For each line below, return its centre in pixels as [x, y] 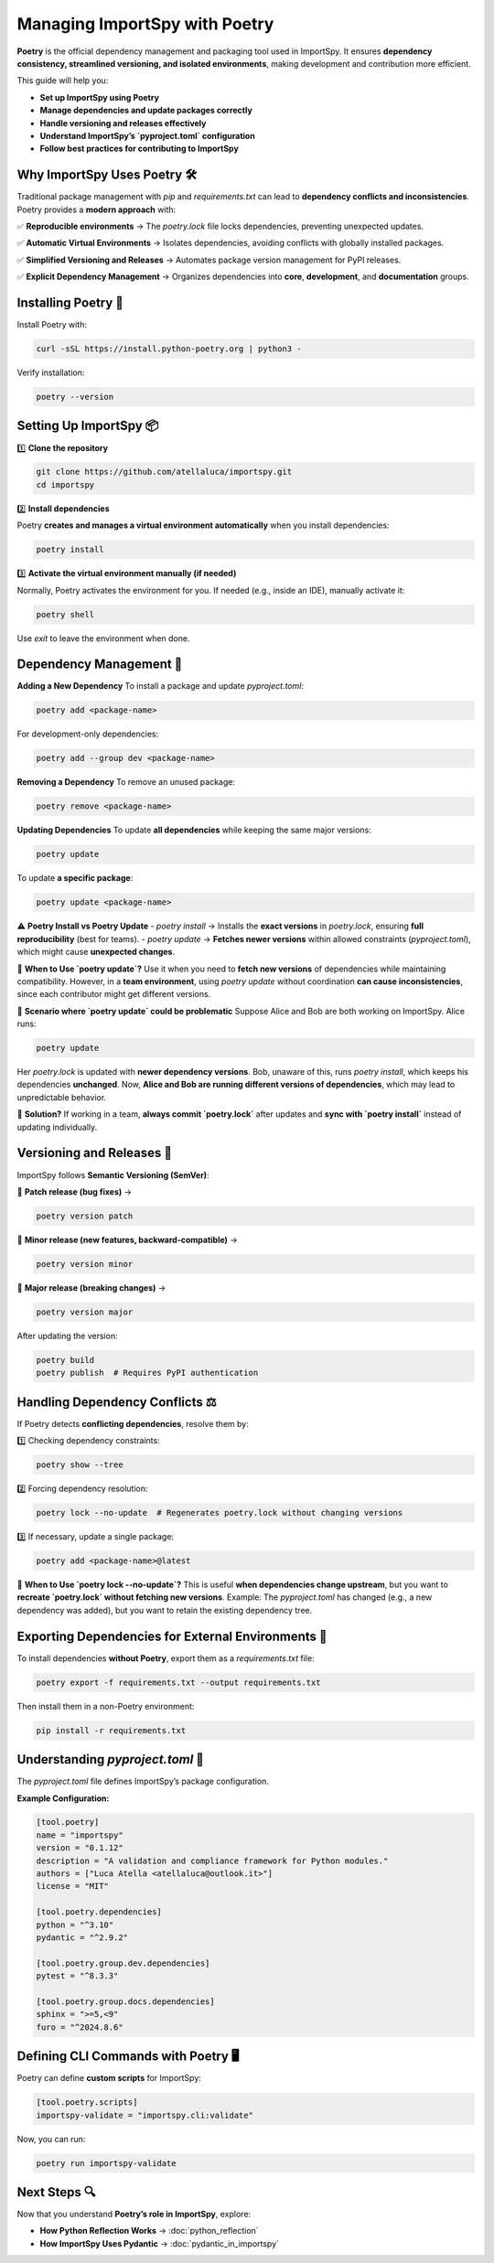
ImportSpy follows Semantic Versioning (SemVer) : [113, 1174]
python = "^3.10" [75, 1925]
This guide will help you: [63, 80]
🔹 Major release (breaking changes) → [91, 1287]
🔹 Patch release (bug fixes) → [75, 1191]
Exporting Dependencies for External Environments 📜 [172, 1636]
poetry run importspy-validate [107, 2163]
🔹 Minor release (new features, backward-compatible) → [127, 1239]
